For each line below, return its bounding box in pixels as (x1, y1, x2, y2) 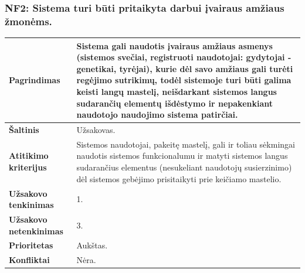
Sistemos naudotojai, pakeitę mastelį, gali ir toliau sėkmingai (76, 138, 295, 150)
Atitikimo (9, 149, 49, 162)
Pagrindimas (9, 74, 60, 86)
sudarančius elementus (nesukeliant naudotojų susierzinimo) (76, 161, 292, 173)
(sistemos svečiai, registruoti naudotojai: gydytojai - (76, 51, 292, 63)
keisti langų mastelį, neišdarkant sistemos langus (76, 86, 277, 98)
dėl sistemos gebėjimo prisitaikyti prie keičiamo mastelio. (76, 172, 282, 185)
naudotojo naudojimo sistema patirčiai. (76, 108, 238, 121)
